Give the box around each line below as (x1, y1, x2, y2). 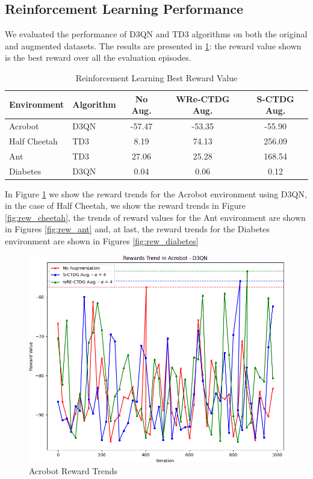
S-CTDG (256, 92, 294, 105)
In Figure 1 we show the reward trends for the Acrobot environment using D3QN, (5, 187, 307, 200)
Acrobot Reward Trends (29, 464, 117, 477)
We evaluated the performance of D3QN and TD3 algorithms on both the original (5, 28, 308, 40)
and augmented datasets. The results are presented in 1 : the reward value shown (5, 39, 302, 52)
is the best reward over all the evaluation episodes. (5, 51, 191, 64)
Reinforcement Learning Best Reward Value (75, 71, 238, 84)
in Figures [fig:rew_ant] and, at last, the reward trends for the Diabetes (5, 223, 270, 235)
